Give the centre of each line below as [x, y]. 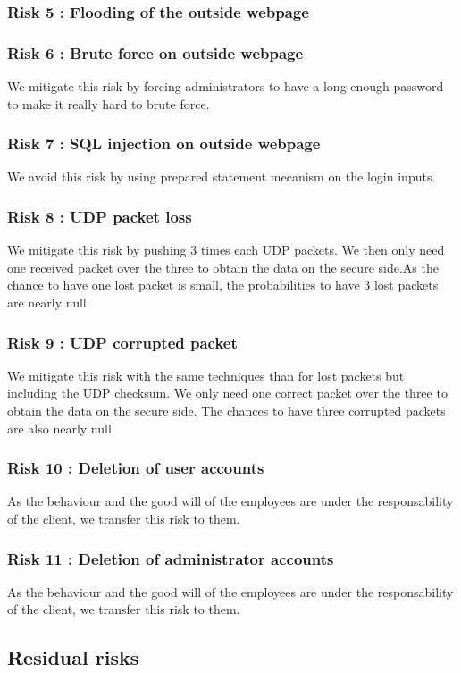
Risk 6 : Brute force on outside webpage [155, 52]
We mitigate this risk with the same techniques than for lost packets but [206, 375]
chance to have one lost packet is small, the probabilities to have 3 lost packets [223, 285]
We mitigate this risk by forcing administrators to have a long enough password [226, 86]
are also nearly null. [61, 428]
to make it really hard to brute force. [109, 103]
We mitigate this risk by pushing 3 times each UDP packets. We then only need [226, 250]
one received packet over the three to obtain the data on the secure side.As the [223, 267]
